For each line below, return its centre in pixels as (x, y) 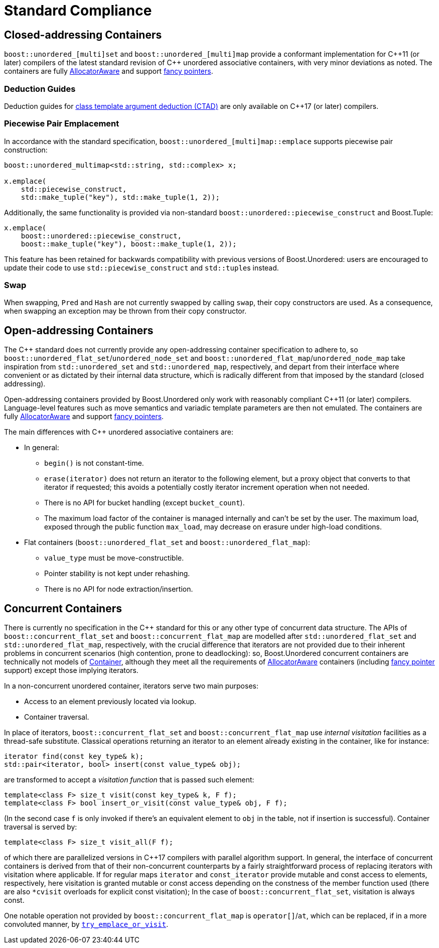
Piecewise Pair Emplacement (62, 124)
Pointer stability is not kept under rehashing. (117, 574)
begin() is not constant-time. (94, 463)
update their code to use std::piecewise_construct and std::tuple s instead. (141, 267)
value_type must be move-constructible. (114, 558)
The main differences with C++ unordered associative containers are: (119, 432)
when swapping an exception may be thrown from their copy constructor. (125, 311)
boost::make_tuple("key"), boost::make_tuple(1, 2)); (129, 244)
